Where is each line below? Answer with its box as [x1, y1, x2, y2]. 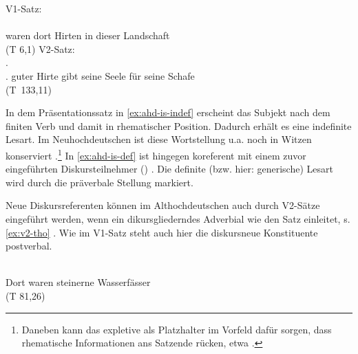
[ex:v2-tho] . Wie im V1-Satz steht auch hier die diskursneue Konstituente [6, 225, 318, 239]
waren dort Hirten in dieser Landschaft [6, 28, 170, 43]
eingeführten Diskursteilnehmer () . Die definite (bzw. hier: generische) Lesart [6, 162, 333, 176]
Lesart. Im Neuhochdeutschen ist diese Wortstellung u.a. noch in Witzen [6, 132, 312, 146]
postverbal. [6, 239, 52, 253]
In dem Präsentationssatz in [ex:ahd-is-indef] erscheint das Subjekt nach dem [6, 105, 330, 120]
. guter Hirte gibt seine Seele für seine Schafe [6, 68, 195, 82]
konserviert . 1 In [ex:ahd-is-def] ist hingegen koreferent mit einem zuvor [6, 146, 306, 162]
